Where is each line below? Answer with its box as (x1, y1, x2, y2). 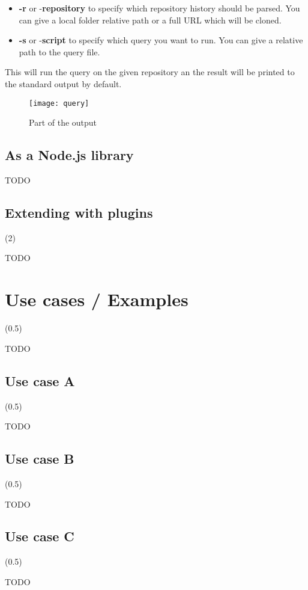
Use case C (5, 527, 74, 545)
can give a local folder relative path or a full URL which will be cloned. (19, 13, 282, 26)
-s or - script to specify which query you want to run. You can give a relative (19, 34, 303, 46)
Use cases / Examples (5, 287, 189, 312)
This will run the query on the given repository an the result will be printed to (5, 66, 295, 78)
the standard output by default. (5, 77, 122, 90)
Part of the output (29, 116, 97, 129)
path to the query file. (19, 45, 100, 58)
